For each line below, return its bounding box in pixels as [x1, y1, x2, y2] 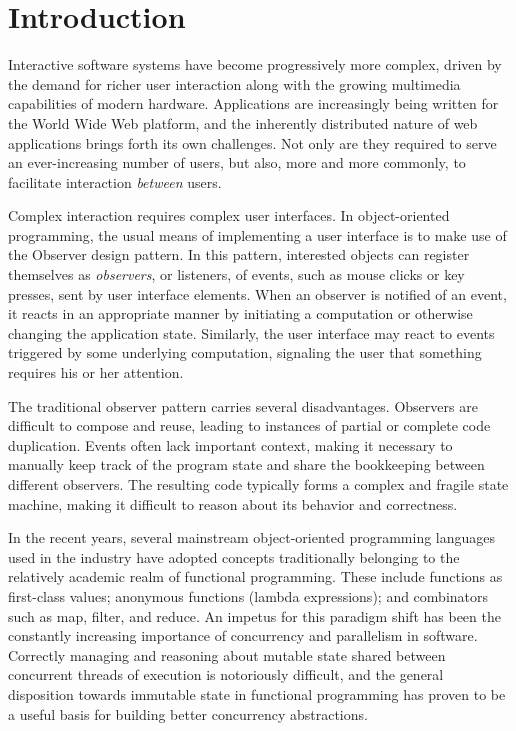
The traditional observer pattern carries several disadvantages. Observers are [8, 395, 478, 416]
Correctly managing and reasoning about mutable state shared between [8, 644, 446, 665]
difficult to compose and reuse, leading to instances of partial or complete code [8, 415, 491, 436]
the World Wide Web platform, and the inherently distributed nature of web [8, 112, 478, 133]
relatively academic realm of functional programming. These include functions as [8, 566, 503, 587]
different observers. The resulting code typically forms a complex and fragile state [8, 474, 509, 494]
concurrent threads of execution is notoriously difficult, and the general [8, 664, 444, 685]
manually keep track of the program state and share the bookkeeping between [8, 454, 485, 475]
